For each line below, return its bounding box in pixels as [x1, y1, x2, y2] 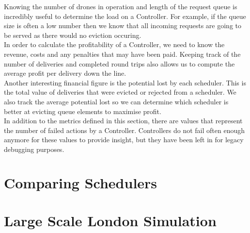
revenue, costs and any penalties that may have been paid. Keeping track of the [4, 49, 241, 59]
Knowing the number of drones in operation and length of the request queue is [4, 1, 237, 11]
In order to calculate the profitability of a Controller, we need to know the [4, 39, 225, 50]
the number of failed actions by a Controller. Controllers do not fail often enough [4, 125, 245, 135]
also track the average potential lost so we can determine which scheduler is [4, 96, 229, 106]
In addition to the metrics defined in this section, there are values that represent [4, 116, 243, 126]
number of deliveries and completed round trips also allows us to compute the [4, 58, 235, 68]
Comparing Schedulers [4, 172, 157, 192]
